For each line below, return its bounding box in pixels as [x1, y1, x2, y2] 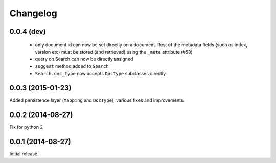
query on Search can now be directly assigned [35, 56, 133, 62]
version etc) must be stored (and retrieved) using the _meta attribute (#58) [35, 49, 193, 55]
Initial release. [9, 151, 39, 157]
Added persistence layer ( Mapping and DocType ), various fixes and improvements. [9, 97, 185, 103]
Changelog [9, 8, 57, 19]
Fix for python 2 [9, 124, 43, 130]
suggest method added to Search [35, 63, 109, 69]
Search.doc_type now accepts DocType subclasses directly [35, 71, 166, 77]
